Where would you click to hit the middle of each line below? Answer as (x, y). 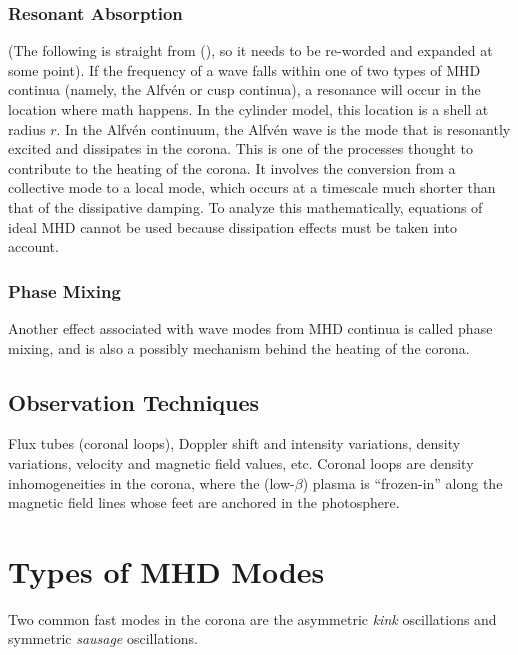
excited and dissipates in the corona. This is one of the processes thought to (240, 148)
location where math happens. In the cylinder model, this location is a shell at (248, 109)
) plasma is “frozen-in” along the (402, 482)
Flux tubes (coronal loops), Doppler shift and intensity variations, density (234, 443)
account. (33, 246)
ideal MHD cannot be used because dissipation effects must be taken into (233, 226)
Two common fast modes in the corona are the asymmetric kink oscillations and (252, 618)
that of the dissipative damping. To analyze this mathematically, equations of (245, 206)
